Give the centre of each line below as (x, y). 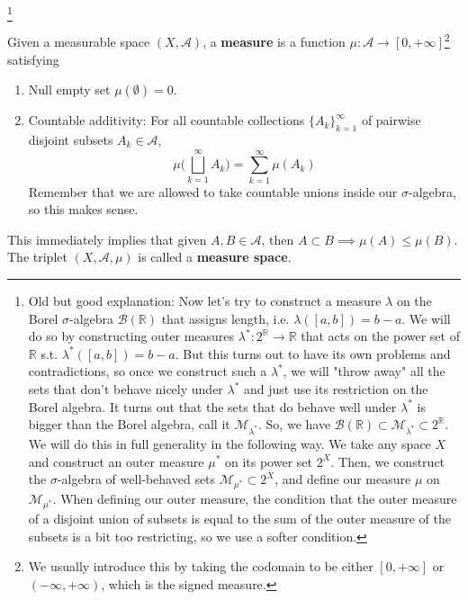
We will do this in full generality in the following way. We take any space (229, 443)
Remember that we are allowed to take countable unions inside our (213, 191)
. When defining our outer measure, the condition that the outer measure (255, 499)
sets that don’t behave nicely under (126, 389)
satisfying (33, 59)
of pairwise (391, 120)
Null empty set (69, 90)
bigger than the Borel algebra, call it (129, 424)
